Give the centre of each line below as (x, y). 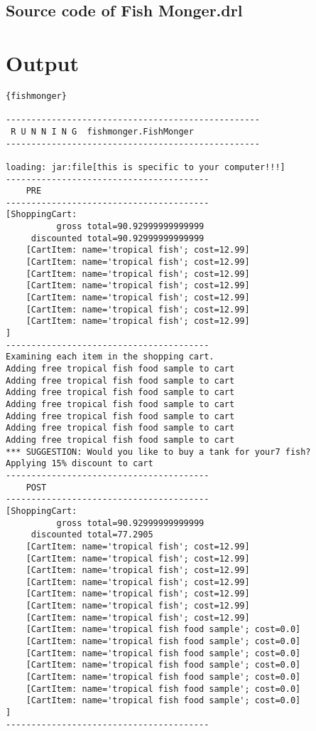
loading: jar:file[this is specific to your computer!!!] (146, 167)
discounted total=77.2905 (92, 535)
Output (42, 62)
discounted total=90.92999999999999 (118, 238)
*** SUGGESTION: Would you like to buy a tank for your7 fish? (158, 452)
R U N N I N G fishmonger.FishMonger (102, 131)
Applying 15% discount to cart (80, 464)
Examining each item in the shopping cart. (110, 357)
